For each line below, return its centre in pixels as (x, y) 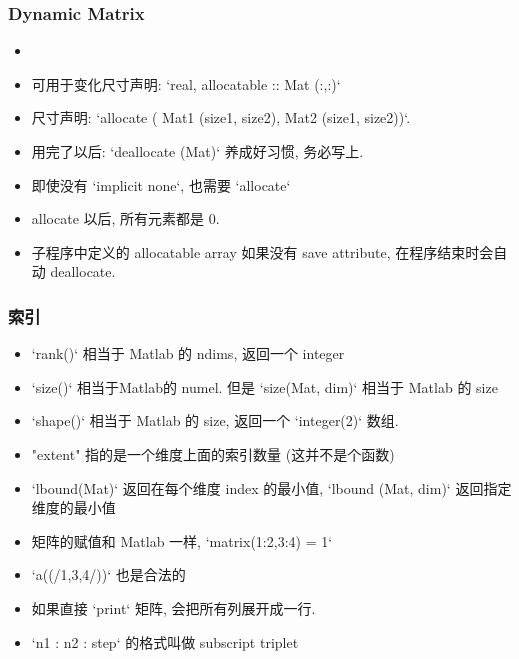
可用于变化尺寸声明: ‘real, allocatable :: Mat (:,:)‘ (186, 83)
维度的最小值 (73, 507)
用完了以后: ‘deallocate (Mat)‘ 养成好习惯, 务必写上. (197, 151)
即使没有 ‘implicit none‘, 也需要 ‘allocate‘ (161, 184)
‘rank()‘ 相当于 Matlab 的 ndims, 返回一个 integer (188, 353)
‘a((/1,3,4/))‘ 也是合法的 (108, 574)
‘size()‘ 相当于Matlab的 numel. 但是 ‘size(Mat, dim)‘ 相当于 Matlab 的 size (264, 386)
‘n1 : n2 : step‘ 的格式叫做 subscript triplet (165, 641)
